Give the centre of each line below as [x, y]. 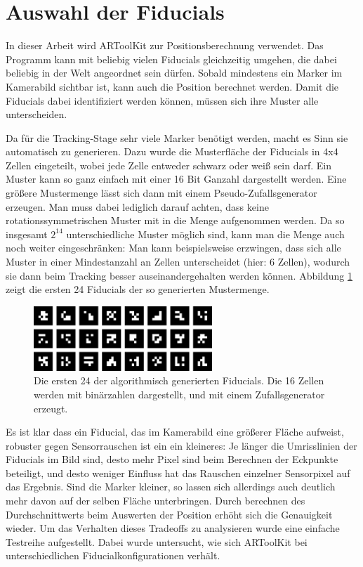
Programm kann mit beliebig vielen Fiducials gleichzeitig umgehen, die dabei [171, 59]
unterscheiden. [37, 114]
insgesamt [27, 234]
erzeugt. [51, 408]
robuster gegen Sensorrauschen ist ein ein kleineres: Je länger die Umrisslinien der [181, 445]
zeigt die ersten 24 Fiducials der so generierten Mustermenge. [138, 289]
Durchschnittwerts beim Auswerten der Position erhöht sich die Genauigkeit [169, 514]
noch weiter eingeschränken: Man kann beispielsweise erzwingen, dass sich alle [173, 248]
